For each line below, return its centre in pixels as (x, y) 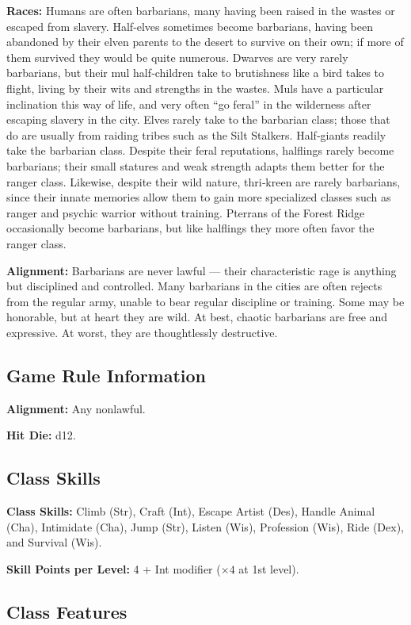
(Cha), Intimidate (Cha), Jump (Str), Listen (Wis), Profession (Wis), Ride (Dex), (205, 526)
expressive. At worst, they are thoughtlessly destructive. (142, 332)
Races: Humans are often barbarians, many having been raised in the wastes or (201, 10)
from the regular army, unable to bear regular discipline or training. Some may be (205, 301)
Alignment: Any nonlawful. (76, 408)
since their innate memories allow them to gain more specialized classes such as (199, 197)
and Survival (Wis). (54, 542)
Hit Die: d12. (41, 435)
